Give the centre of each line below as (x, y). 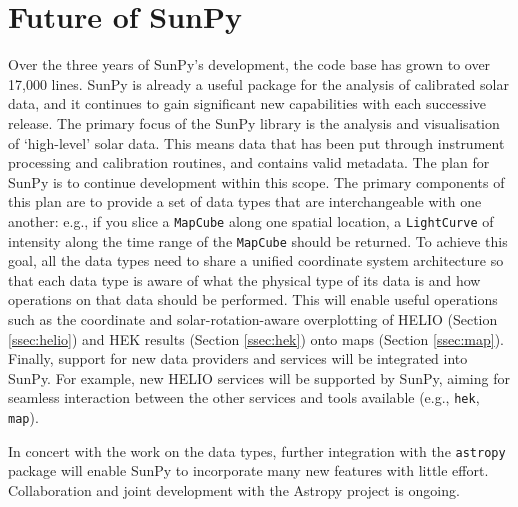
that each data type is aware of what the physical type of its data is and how (244, 279)
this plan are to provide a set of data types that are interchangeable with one (245, 201)
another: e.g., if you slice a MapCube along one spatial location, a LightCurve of (251, 220)
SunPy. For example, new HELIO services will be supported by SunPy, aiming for (259, 377)
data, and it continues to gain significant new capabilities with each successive (247, 103)
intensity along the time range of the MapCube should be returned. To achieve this (258, 240)
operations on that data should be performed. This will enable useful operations (253, 299)
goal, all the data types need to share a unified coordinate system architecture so (256, 260)
